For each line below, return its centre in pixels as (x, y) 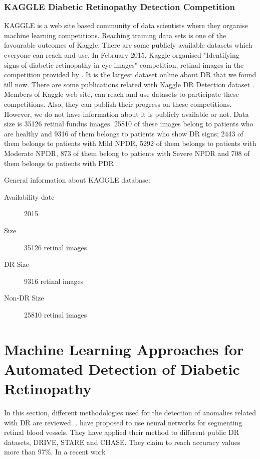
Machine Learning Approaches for (124, 349)
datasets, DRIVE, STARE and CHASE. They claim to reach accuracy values (122, 442)
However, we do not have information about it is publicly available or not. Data (126, 114)
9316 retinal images (54, 281)
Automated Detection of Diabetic (122, 368)
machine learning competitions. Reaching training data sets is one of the (115, 35)
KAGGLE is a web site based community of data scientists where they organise (126, 25)
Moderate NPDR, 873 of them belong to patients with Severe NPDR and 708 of (127, 153)
